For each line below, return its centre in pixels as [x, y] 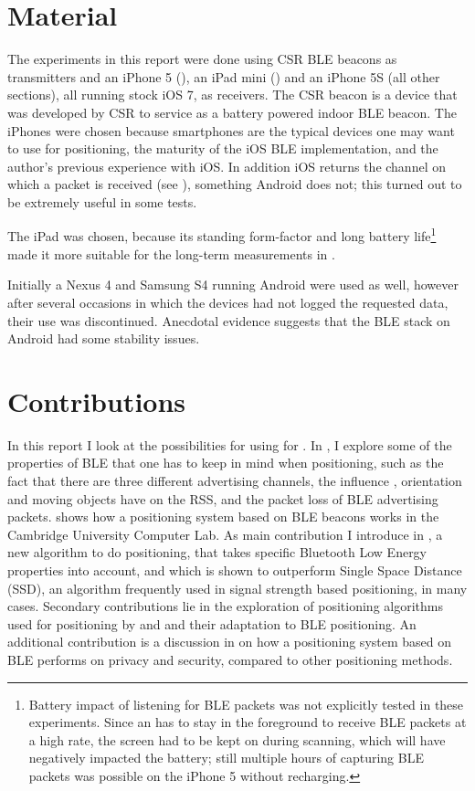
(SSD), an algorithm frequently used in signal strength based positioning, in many [237, 588]
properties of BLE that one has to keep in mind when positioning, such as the [226, 463]
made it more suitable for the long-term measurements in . [171, 253]
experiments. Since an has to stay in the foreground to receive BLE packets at [248, 722]
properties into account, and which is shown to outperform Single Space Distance [235, 570]
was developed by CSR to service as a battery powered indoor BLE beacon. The [232, 112]
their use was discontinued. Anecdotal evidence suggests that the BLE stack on [229, 320]
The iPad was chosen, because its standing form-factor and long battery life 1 [222, 235]
